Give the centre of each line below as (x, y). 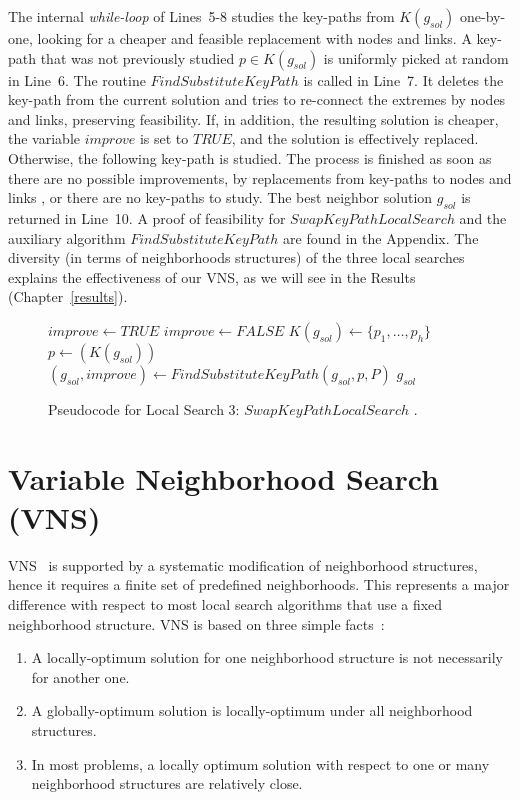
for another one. (80, 676)
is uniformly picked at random (416, 57)
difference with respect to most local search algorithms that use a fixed (225, 604)
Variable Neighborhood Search (223, 477)
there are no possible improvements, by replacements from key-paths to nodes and (260, 177)
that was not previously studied (137, 57)
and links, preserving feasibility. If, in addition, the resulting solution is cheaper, (253, 118)
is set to (164, 138)
